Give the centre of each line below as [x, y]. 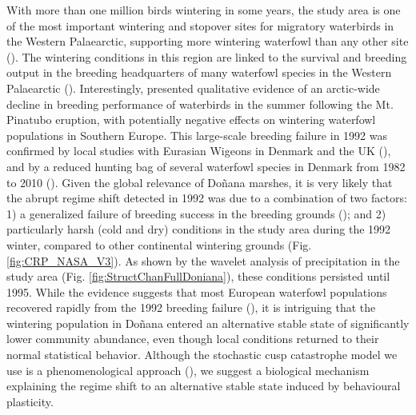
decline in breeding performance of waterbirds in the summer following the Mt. [200, 104]
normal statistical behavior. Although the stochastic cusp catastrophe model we [202, 355]
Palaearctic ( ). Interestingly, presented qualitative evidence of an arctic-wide [193, 88]
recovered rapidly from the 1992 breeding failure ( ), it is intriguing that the [191, 307]
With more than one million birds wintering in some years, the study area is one [204, 10]
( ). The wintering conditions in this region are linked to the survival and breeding [207, 56]
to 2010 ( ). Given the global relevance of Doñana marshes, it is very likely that [200, 182]
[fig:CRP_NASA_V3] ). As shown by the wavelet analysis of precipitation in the [203, 260]
